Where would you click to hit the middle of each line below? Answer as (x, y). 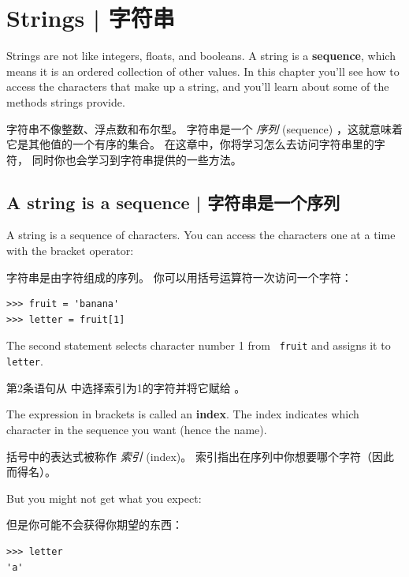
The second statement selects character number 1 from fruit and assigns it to (199, 345)
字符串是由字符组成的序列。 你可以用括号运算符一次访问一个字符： (179, 277)
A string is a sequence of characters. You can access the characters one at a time (201, 235)
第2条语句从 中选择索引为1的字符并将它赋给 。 (126, 387)
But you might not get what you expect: (104, 498)
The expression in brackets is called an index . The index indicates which (183, 414)
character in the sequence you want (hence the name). (137, 429)
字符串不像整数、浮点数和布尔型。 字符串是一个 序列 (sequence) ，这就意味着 (204, 128)
